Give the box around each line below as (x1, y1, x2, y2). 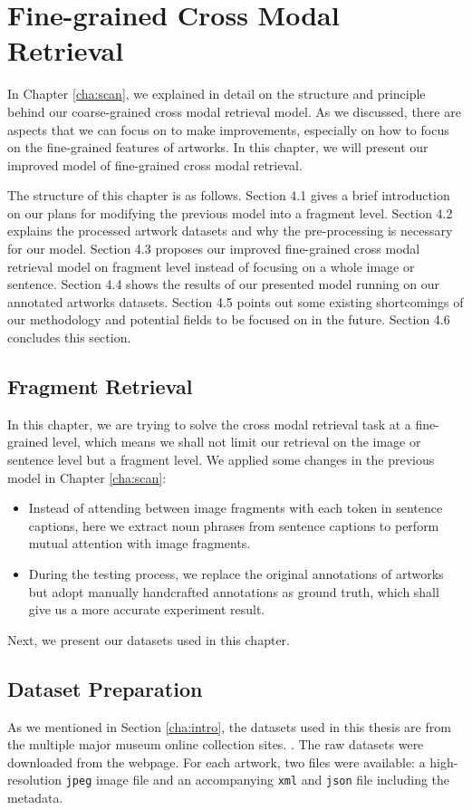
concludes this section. (7, 328, 131, 347)
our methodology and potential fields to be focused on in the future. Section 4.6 (7, 310, 450, 329)
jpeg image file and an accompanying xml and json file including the (65, 770, 450, 789)
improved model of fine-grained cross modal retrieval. (7, 155, 303, 174)
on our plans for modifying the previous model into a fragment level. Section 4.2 (7, 203, 453, 222)
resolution (7, 770, 63, 789)
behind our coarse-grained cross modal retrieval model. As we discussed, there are (7, 101, 461, 121)
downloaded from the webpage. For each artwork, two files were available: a (7, 752, 426, 771)
